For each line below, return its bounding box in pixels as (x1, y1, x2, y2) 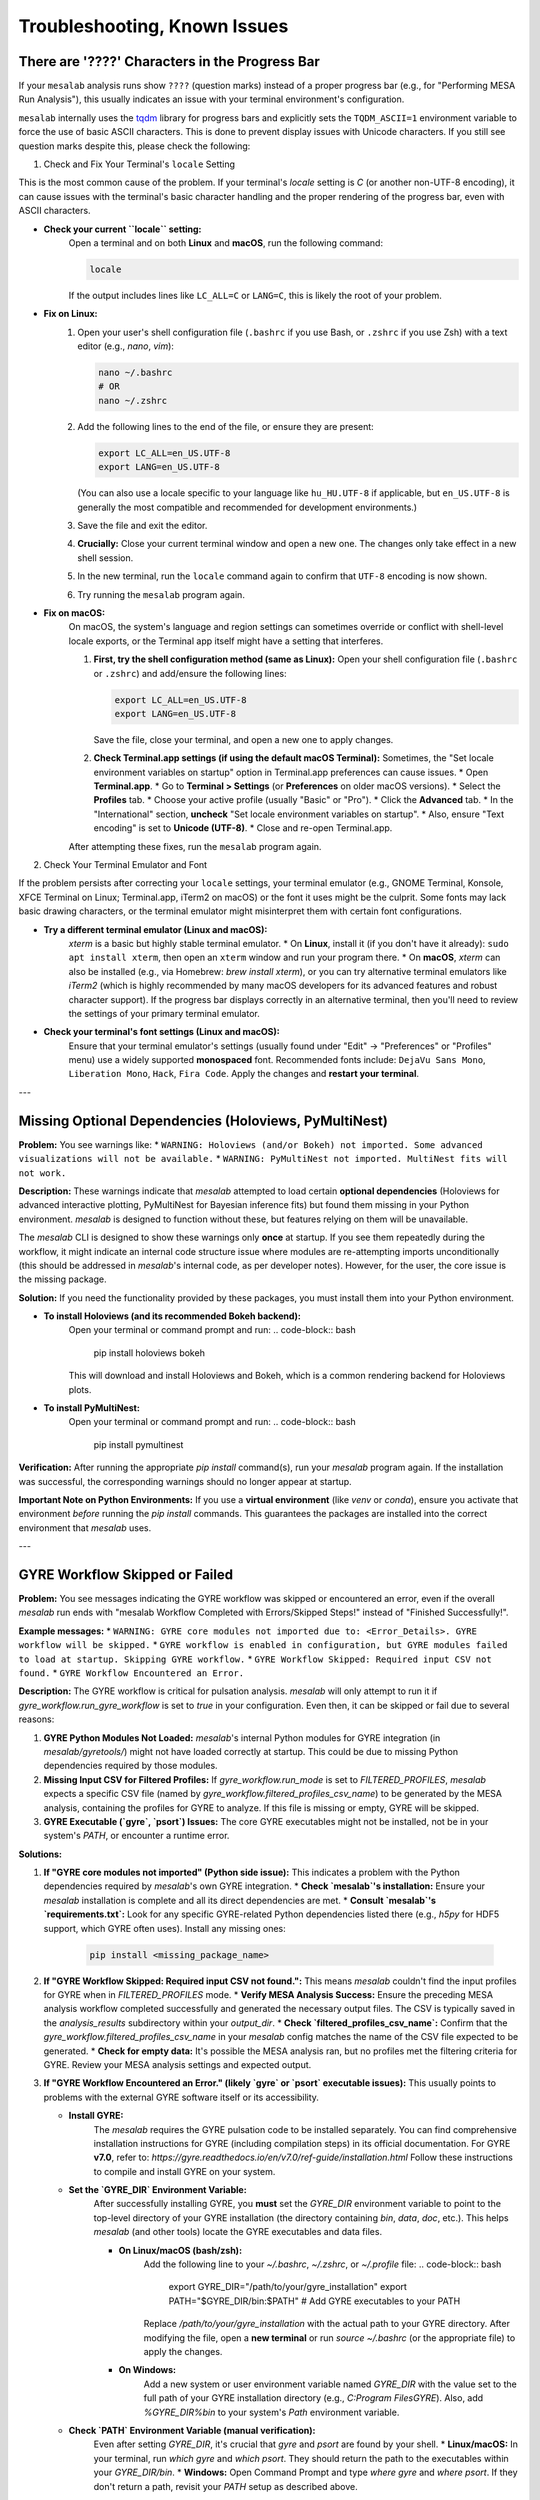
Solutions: (18, 1848, 63, 1860)
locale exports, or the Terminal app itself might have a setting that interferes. (68, 635, 384, 647)
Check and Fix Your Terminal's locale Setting (43, 158, 235, 170)
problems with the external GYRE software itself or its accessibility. (43, 2091, 320, 2103)
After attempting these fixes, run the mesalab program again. (68, 840, 322, 852)
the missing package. (18, 1273, 107, 1285)
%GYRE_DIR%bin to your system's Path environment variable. (143, 2406, 400, 2418)
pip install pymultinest (93, 1438, 184, 1450)
